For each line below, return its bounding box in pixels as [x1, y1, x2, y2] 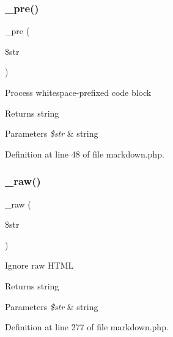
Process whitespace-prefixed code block [5, 86, 152, 98]
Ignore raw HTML [5, 259, 74, 272]
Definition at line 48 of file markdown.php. [5, 147, 164, 160]
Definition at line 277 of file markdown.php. [5, 321, 169, 333]
